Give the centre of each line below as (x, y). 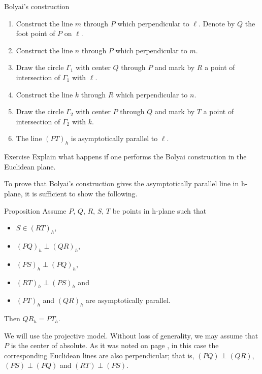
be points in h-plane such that (159, 210)
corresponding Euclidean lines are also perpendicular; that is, (99, 355)
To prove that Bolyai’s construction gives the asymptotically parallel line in (122, 183)
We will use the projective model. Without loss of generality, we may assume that (131, 335)
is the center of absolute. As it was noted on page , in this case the (115, 345)
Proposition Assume (35, 210)
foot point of (36, 33)
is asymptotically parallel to (114, 138)
